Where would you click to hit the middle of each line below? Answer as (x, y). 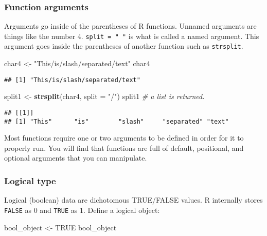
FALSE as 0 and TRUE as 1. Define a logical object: (82, 210)
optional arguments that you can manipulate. (76, 158)
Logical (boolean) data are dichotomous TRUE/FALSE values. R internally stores (133, 200)
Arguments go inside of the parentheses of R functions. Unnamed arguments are (130, 26)
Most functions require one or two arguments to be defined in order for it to (124, 138)
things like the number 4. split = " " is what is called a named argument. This (132, 36)
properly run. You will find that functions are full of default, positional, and (124, 147)
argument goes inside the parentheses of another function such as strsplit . (124, 46)
